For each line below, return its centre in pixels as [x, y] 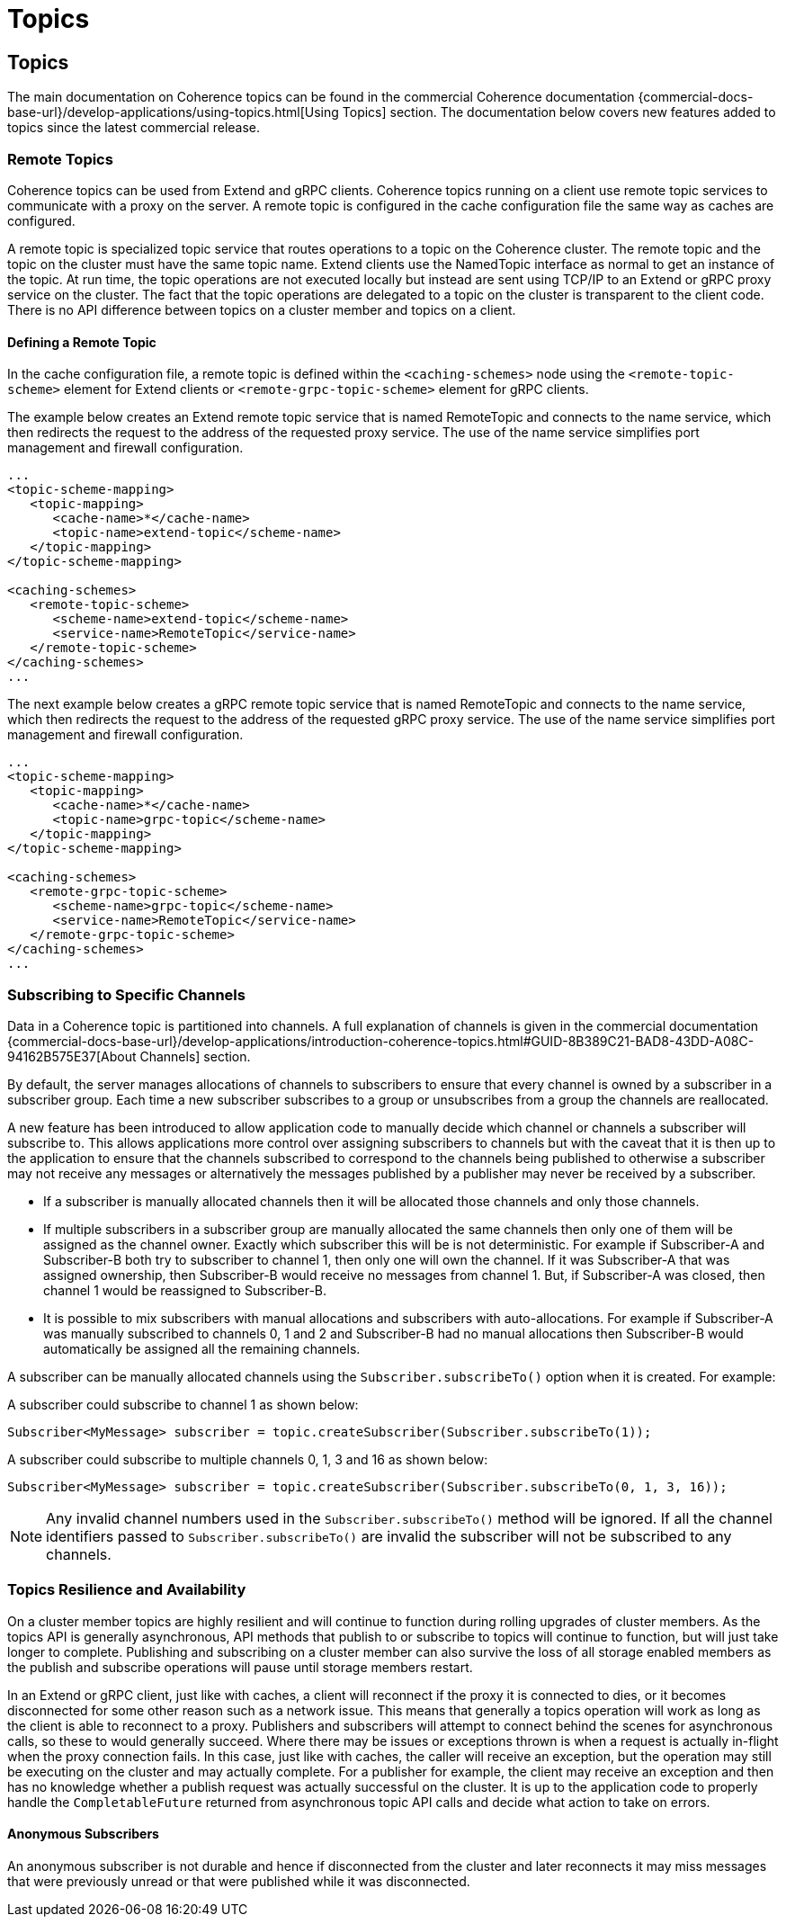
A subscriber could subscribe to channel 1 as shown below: [183, 1404]
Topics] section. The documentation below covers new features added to [559, 112]
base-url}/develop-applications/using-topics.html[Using [173, 112]
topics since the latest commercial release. [134, 128]
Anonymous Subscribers [83, 1834]
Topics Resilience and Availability [127, 1590]
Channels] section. [195, 1056]
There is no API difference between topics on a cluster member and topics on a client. [262, 309]
